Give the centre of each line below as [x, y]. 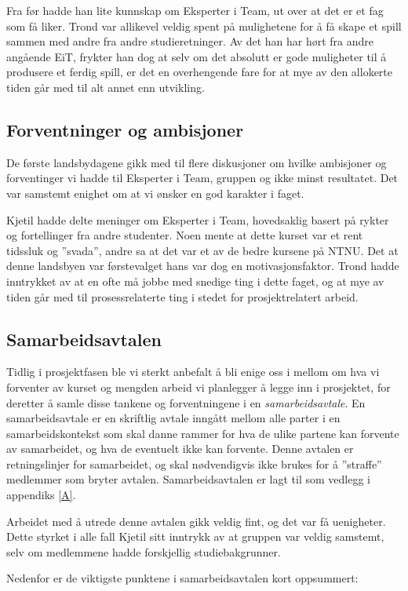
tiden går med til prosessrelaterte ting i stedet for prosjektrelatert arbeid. [182, 296]
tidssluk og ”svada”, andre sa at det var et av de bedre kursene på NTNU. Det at [202, 250]
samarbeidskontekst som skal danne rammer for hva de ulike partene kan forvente [203, 433]
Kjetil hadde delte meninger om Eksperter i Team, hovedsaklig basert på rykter [198, 219]
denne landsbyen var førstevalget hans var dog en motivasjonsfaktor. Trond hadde [203, 266]
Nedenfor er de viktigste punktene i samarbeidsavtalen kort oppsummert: [182, 578]
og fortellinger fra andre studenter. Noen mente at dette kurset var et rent [185, 235]
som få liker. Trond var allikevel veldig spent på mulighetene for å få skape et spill [204, 26]
